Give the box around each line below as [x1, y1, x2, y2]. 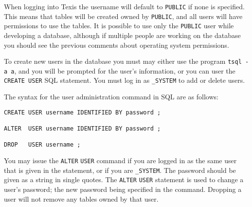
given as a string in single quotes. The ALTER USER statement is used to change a [4, 174, 244, 185]
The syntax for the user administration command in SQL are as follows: [4, 92, 218, 102]
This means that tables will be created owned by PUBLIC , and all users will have [4, 11, 243, 21]
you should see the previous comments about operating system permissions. [4, 39, 229, 50]
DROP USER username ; [4, 141, 81, 149]
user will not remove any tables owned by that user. [4, 193, 159, 204]
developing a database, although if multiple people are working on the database [4, 30, 241, 40]
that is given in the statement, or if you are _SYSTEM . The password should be [4, 165, 236, 175]
